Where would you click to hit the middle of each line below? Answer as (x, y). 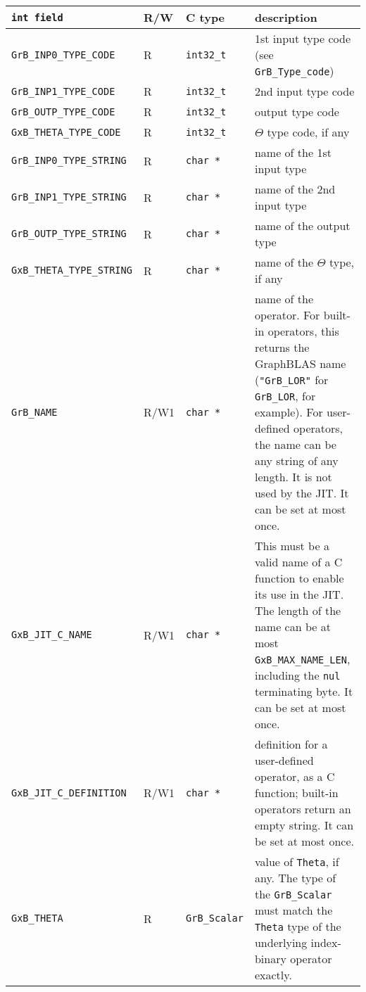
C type (206, 17)
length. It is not (293, 477)
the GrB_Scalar (293, 894)
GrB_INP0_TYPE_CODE (63, 55)
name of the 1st (293, 152)
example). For (289, 412)
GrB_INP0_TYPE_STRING (69, 160)
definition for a (291, 744)
